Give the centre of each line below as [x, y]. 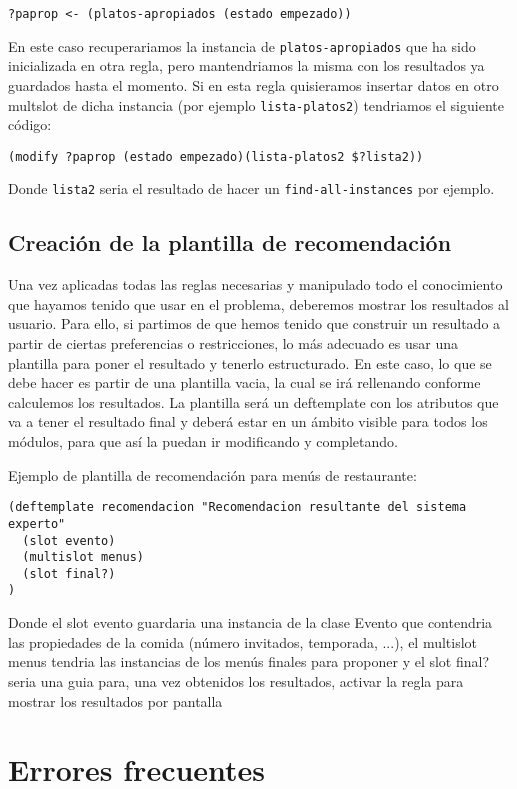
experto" [37, 523]
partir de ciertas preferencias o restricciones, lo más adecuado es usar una [233, 343]
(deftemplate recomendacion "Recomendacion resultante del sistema [237, 507]
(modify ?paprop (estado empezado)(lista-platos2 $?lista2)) [216, 156]
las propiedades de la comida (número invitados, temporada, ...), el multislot [243, 641]
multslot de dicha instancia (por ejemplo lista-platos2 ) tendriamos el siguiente [256, 104]
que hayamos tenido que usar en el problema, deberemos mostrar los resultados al [258, 303]
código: [30, 124]
